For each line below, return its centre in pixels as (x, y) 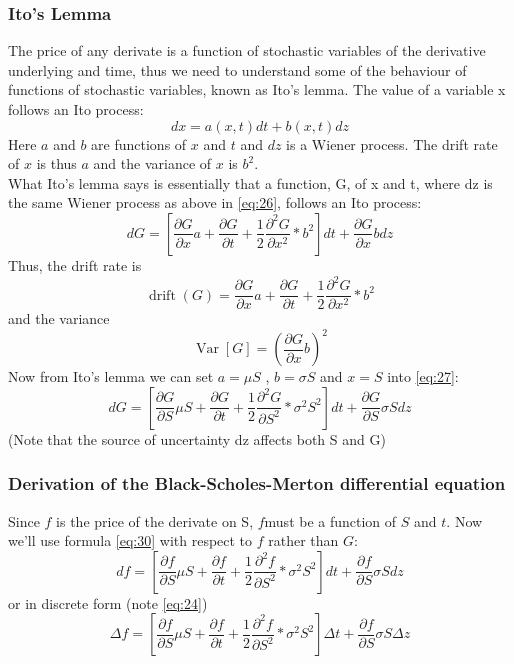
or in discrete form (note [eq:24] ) (108, 602)
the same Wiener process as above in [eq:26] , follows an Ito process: (215, 202)
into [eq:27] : (423, 376)
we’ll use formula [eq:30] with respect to (130, 540)
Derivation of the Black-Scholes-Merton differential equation (257, 483)
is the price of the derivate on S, (155, 520)
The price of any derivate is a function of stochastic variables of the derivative (247, 50)
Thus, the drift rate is (75, 264)
